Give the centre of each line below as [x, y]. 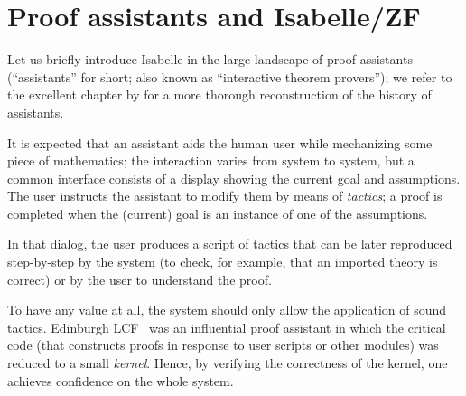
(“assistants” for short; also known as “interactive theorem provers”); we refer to [230, 76]
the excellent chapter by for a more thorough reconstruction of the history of [219, 94]
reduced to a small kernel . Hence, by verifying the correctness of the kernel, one [228, 363]
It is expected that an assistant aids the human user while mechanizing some [220, 142]
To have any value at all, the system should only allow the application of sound [227, 310]
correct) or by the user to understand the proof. [140, 279]
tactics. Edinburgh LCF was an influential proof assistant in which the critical [227, 327]
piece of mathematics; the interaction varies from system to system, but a [211, 160]
